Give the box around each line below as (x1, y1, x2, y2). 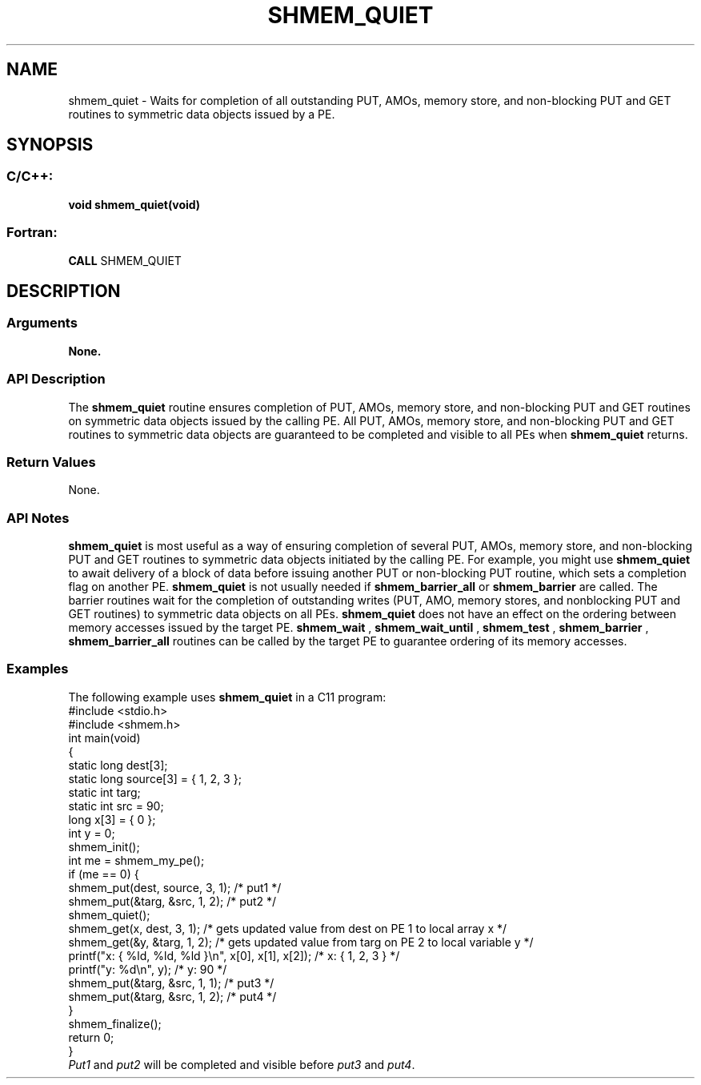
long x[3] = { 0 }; (68, 812, 156, 826)
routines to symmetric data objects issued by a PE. (68, 106, 335, 121)
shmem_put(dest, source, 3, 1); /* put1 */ (68, 880, 282, 894)
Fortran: (6, 224, 58, 241)
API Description (6, 371, 106, 388)
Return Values (6, 453, 96, 470)
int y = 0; (68, 826, 115, 840)
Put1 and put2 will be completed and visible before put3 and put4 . (68, 1057, 415, 1071)
